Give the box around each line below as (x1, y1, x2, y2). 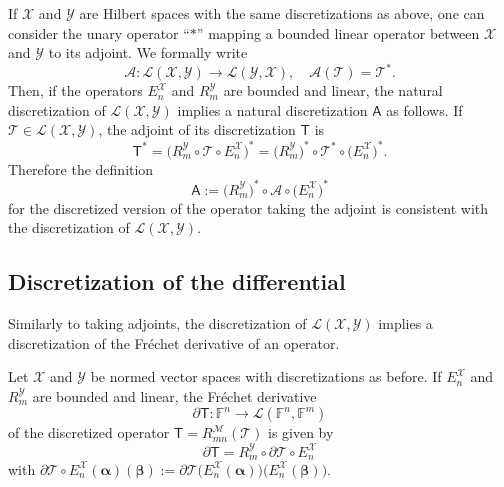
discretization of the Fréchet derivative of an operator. (8, 332, 340, 353)
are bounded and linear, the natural (223, 80, 443, 101)
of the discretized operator (8, 422, 170, 443)
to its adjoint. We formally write (48, 42, 248, 63)
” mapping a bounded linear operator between (196, 22, 480, 43)
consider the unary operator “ (8, 22, 190, 43)
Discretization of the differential (8, 266, 346, 297)
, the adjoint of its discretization (98, 119, 296, 140)
